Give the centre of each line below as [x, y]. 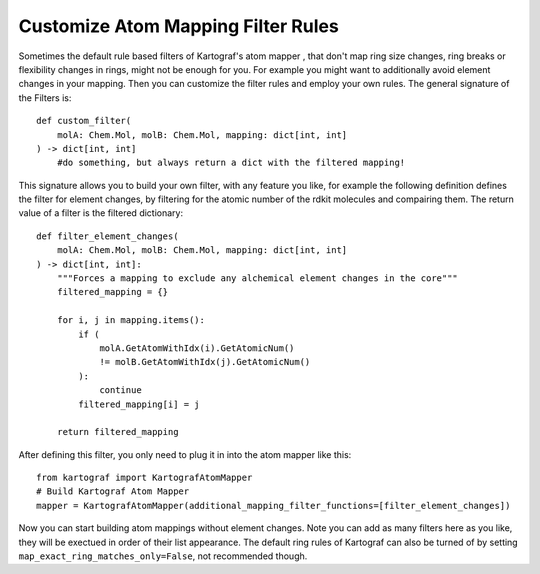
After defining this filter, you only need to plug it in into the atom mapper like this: [185, 454]
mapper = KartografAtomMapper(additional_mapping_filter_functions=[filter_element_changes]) [273, 505]
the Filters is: [45, 97]
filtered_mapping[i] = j [139, 404]
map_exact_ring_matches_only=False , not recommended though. [163, 556]
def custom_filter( [84, 121]
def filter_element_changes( [107, 236]
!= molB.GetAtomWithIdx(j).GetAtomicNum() [205, 362]
